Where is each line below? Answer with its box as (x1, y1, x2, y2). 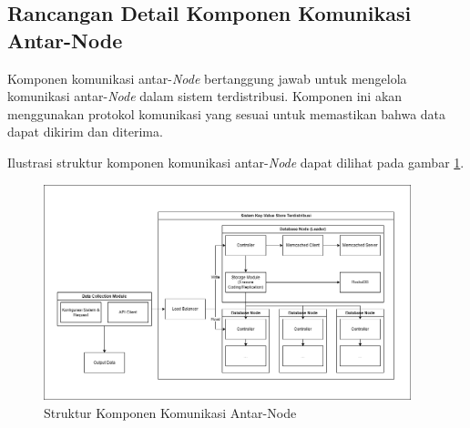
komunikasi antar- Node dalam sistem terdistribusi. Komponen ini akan (7, 87, 403, 106)
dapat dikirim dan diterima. (7, 122, 163, 141)
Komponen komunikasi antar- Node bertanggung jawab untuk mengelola (7, 68, 407, 87)
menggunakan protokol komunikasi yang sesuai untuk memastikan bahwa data (7, 104, 446, 123)
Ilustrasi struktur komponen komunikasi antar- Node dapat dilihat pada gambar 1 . (7, 152, 465, 171)
